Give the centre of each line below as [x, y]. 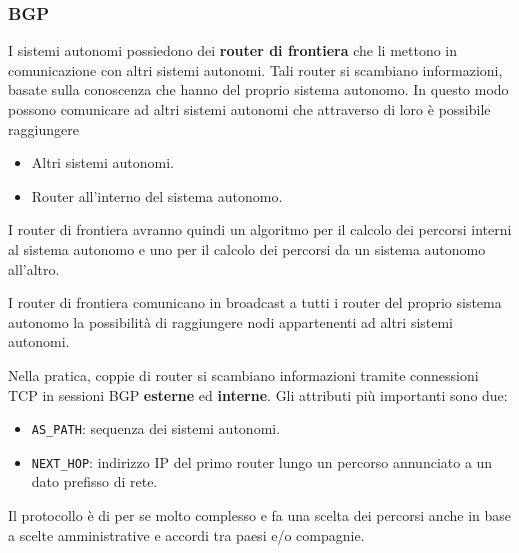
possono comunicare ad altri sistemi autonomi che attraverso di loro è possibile [249, 109]
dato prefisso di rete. [94, 481]
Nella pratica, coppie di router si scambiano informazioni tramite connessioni [243, 374]
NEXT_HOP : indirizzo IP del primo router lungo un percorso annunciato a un [262, 461]
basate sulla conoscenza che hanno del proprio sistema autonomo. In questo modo [258, 89]
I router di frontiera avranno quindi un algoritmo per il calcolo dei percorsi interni [260, 229]
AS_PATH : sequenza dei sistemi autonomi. [156, 428]
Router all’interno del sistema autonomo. [157, 195]
